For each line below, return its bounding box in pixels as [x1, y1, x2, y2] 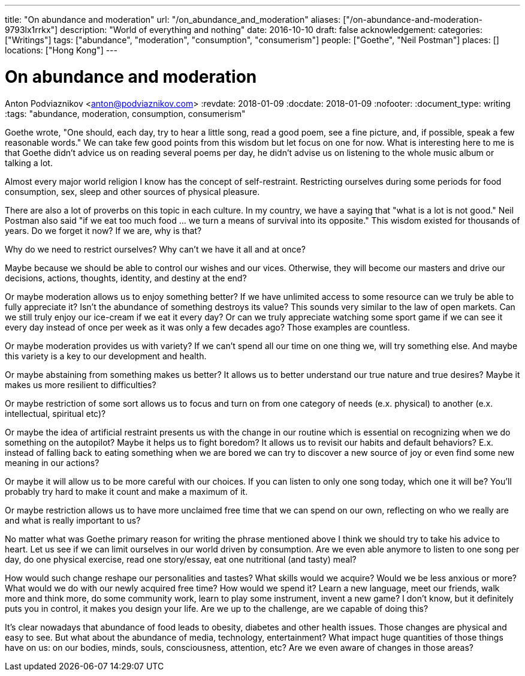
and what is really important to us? [5, 515, 141, 525]
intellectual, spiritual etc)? [5, 408, 106, 419]
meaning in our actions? [5, 457, 99, 468]
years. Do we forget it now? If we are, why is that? [5, 225, 202, 236]
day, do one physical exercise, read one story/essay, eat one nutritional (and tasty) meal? [5, 554, 357, 564]
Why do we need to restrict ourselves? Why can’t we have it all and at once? [5, 244, 306, 254]
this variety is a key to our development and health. [5, 350, 207, 361]
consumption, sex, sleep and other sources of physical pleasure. [5, 186, 260, 197]
